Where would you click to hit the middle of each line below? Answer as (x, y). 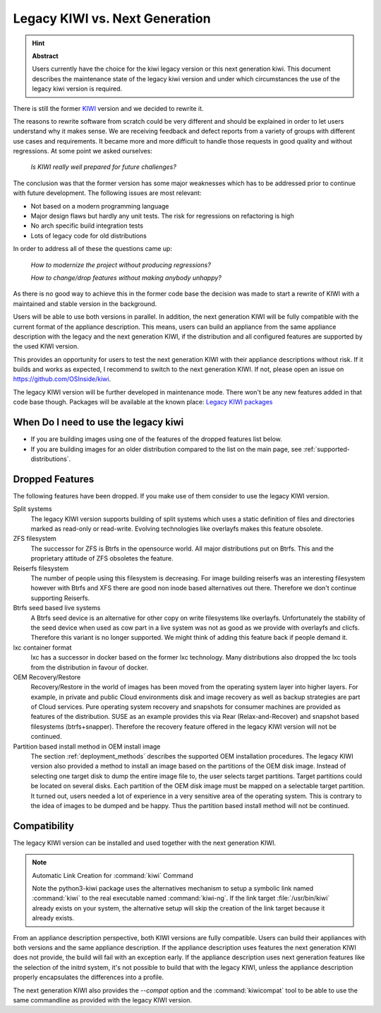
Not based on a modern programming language (100, 206)
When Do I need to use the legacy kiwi (98, 422)
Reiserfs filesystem (41, 568)
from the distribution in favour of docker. (90, 667)
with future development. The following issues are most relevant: (107, 193)
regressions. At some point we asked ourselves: (83, 151)
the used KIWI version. (46, 346)
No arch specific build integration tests (87, 226)
